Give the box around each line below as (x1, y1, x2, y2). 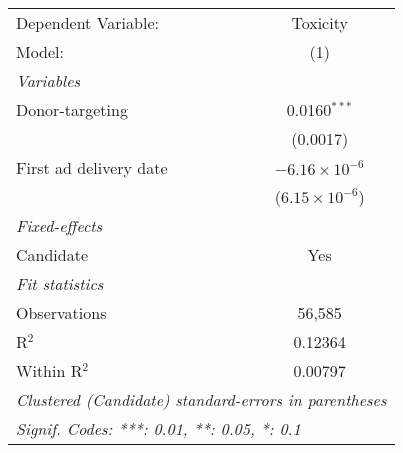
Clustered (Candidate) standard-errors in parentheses (16, 388, 387, 411)
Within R (16, 359, 83, 382)
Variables (16, 69, 81, 92)
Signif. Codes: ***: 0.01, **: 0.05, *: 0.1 (16, 417, 301, 440)
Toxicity (291, 11, 348, 34)
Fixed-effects (16, 214, 103, 237)
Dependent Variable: (16, 11, 159, 34)
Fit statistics (16, 272, 104, 295)
